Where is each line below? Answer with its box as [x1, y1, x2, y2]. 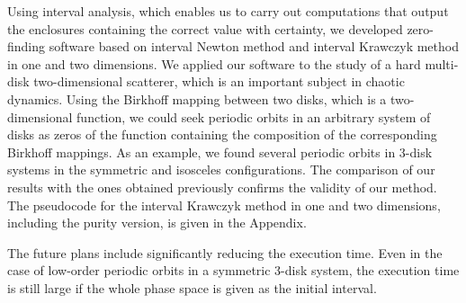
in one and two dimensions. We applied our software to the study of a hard [7, 54, 421, 73]
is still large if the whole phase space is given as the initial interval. [7, 278, 377, 297]
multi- [425, 54, 459, 73]
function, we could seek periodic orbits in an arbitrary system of [76, 107, 431, 126]
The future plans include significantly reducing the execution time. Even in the [7, 243, 443, 262]
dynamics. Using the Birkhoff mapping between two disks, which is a [7, 89, 387, 108]
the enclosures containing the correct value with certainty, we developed [7, 19, 403, 38]
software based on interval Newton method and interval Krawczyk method [49, 37, 459, 56]
